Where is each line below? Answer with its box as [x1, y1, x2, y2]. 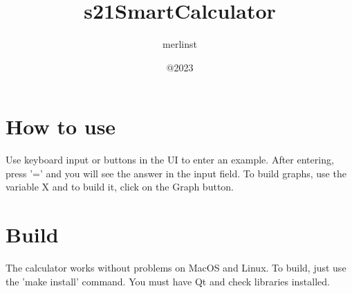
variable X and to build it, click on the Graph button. [6, 179, 234, 194]
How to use [6, 112, 116, 141]
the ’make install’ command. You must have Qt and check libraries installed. [6, 274, 330, 288]
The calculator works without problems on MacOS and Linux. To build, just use [6, 260, 346, 275]
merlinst [163, 37, 197, 51]
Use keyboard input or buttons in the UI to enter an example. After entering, [6, 152, 334, 167]
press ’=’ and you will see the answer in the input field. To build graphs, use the [6, 166, 346, 180]
